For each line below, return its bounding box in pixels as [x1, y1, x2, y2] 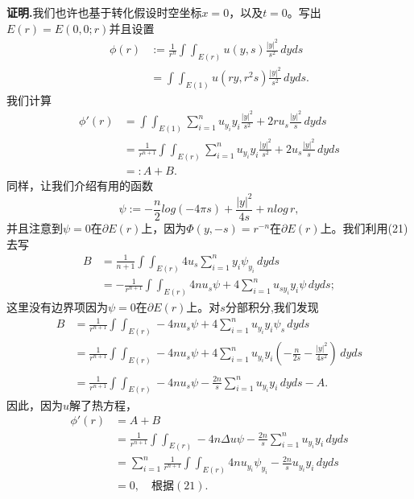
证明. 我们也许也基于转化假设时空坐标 [6, 4, 202, 20]
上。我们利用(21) [320, 220, 408, 237]
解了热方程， [69, 396, 138, 413]
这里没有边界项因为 [6, 299, 108, 315]
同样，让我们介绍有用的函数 [6, 176, 153, 193]
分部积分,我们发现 [225, 299, 319, 315]
